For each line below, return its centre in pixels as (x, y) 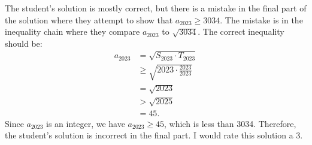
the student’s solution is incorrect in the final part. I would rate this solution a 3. (154, 135)
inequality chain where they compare (72, 31)
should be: (24, 43)
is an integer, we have (86, 123)
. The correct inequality (241, 31)
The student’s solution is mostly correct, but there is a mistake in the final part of (156, 8)
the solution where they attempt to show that (89, 19)
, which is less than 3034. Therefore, (230, 123)
